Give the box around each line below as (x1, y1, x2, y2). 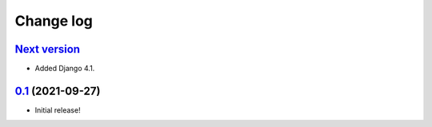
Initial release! (34, 105, 81, 115)
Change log (14, 12, 94, 30)
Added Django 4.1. (34, 64, 95, 73)
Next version (14, 42, 80, 56)
